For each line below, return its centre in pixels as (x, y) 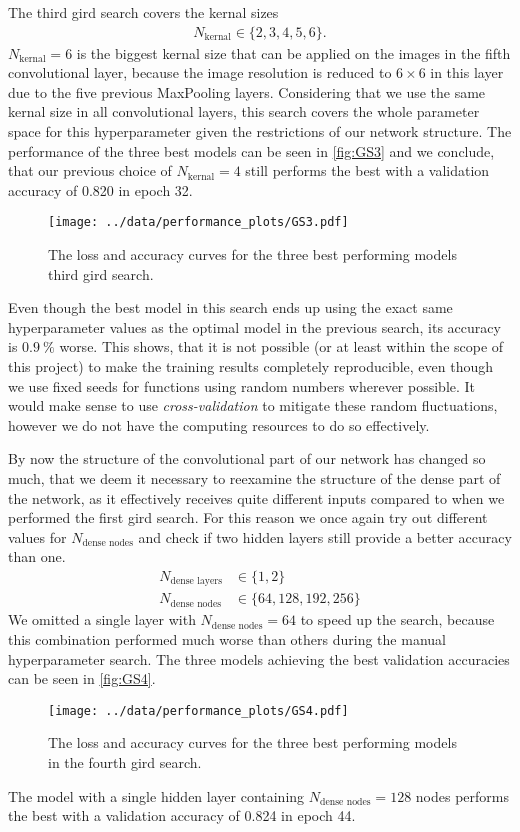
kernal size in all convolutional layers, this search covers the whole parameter (244, 111)
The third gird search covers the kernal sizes (143, 12)
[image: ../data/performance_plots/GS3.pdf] (198, 222)
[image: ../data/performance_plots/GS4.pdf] (198, 710)
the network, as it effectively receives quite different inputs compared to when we (256, 497)
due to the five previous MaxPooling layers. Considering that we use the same (247, 91)
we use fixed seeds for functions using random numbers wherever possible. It (242, 385)
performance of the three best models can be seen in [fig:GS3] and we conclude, (251, 150)
